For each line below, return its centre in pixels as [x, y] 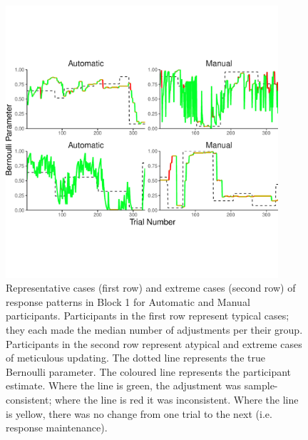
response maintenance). [57, 428]
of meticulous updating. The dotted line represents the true [135, 358]
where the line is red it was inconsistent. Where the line [176, 399]
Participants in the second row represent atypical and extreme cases [154, 343]
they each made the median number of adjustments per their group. [154, 329]
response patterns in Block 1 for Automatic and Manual [128, 301]
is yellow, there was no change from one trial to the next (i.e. [139, 413]
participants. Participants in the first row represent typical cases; [148, 316]
